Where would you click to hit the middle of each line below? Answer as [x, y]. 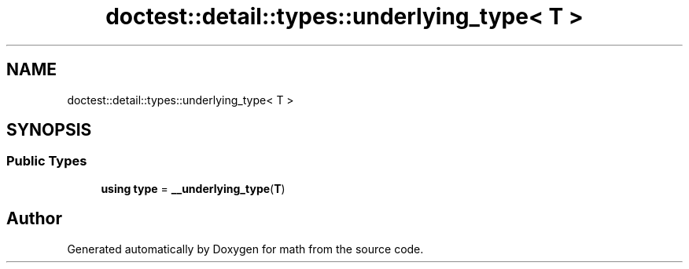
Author [34, 219]
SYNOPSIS [49, 130]
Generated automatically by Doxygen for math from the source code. [245, 249]
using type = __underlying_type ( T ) [193, 188]
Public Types [47, 161]
